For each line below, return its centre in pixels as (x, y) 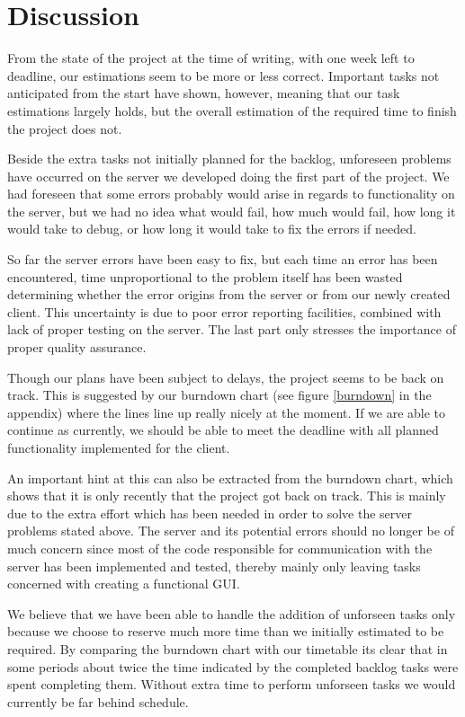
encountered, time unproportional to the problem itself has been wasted (205, 276)
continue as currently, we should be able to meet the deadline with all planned (223, 430)
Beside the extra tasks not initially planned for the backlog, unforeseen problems (229, 159)
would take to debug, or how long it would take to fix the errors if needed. (212, 229)
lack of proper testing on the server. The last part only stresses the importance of (232, 329)
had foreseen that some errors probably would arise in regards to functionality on (231, 194)
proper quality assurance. (77, 347)
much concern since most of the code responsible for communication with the (220, 548)
